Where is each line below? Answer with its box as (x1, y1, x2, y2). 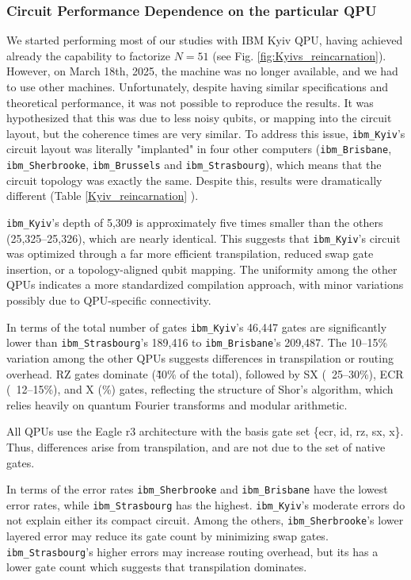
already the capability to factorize (6, 47, 170, 63)
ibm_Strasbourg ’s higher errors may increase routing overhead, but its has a (6, 543, 379, 559)
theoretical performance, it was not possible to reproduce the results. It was (6, 94, 374, 110)
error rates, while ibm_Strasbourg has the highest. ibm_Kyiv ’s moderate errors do (6, 496, 405, 513)
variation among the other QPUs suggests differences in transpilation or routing (6, 349, 394, 366)
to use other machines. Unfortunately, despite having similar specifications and (6, 79, 389, 94)
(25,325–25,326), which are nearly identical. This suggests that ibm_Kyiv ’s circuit (6, 229, 401, 246)
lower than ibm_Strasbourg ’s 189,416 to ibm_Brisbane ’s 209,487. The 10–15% (6, 334, 388, 351)
